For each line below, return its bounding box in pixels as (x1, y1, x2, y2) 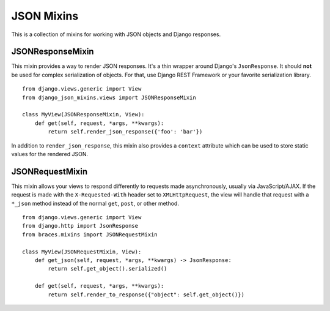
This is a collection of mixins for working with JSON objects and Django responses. (11, 31, 221, 38)
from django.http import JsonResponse (22, 222, 139, 230)
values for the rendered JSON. (11, 150, 89, 157)
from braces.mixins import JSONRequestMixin (22, 231, 158, 238)
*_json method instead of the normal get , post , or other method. (11, 200, 180, 207)
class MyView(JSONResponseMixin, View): (22, 111, 145, 118)
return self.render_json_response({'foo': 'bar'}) (48, 129, 203, 135)
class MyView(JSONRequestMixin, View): (22, 248, 142, 255)
